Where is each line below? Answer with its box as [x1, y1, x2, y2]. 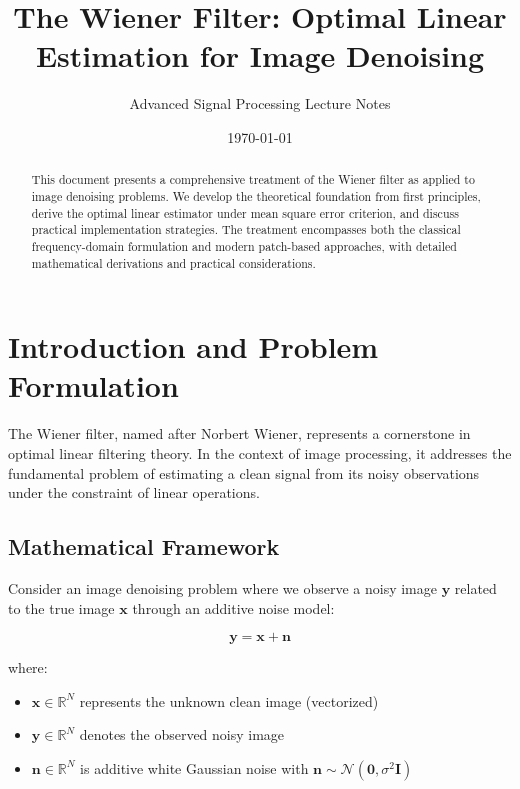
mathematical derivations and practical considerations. [31, 254, 316, 271]
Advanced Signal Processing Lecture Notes [129, 93, 391, 114]
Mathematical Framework [8, 531, 280, 562]
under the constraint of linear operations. [8, 482, 260, 503]
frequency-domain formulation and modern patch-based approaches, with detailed [31, 237, 457, 254]
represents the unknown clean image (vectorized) [79, 690, 379, 711]
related [454, 577, 497, 598]
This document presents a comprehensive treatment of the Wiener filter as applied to [31, 171, 475, 188]
